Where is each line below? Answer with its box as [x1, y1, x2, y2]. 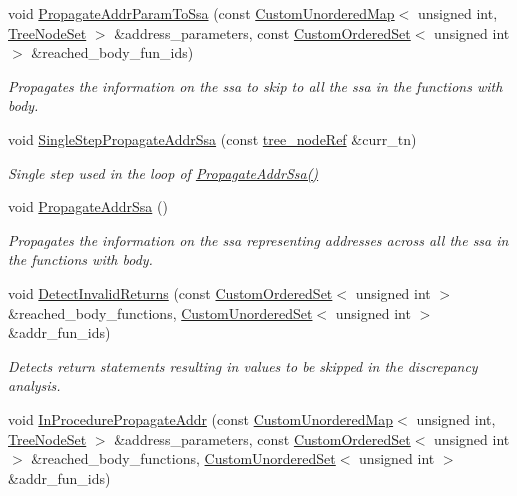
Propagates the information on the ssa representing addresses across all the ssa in [8, 229, 509, 250]
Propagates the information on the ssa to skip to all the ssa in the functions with [8, 75, 503, 96]
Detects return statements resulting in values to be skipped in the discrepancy [8, 355, 478, 376]
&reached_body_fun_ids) [31, 42, 194, 63]
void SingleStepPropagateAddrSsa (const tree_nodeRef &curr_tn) [8, 128, 417, 149]
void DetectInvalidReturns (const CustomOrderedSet [8, 282, 333, 303]
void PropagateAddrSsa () [8, 196, 168, 217]
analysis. [8, 375, 61, 396]
